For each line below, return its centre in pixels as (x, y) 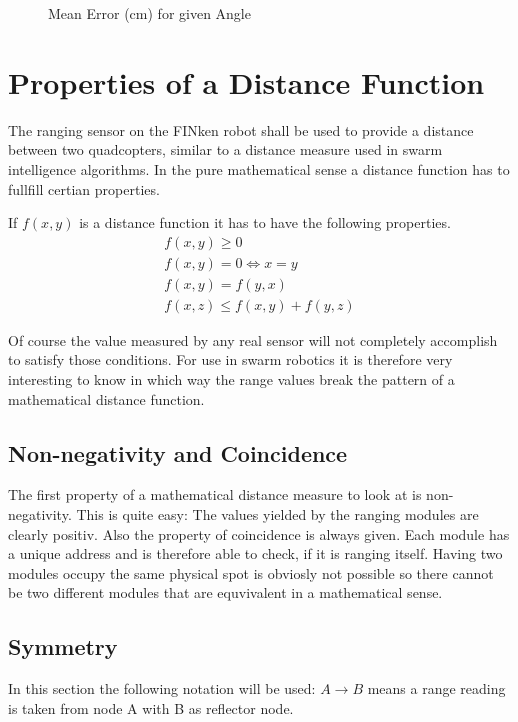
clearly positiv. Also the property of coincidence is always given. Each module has (259, 533)
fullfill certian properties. (84, 188)
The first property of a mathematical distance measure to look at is (215, 494)
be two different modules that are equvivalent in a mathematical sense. (225, 592)
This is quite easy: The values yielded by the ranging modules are (277, 513)
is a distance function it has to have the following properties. (265, 222)
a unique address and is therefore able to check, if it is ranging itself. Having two (255, 553)
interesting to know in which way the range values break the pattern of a (231, 379)
